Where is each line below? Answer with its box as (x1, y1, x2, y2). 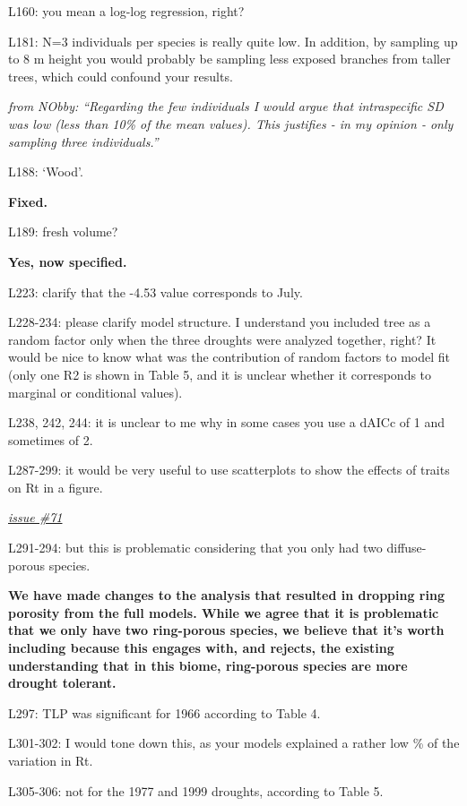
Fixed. (8, 192, 48, 210)
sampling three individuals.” (8, 132, 159, 150)
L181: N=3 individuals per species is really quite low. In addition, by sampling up (8, 31, 458, 50)
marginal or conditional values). (8, 382, 183, 401)
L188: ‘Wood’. (8, 162, 83, 181)
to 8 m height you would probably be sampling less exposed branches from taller (8, 49, 451, 68)
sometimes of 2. (8, 430, 93, 449)
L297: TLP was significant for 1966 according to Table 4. (8, 703, 321, 722)
